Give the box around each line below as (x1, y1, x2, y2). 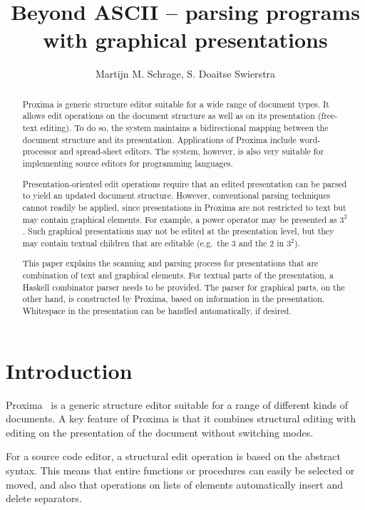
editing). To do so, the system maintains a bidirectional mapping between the (40, 122, 329, 134)
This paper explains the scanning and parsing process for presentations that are (22, 257, 319, 269)
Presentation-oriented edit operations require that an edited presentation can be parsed (22, 177, 347, 189)
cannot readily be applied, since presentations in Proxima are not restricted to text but (22, 201, 346, 213)
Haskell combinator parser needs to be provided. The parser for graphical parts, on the (22, 281, 345, 293)
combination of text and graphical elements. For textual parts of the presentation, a (22, 269, 334, 281)
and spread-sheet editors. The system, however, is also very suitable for (59, 145, 324, 157)
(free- (317, 110, 338, 122)
